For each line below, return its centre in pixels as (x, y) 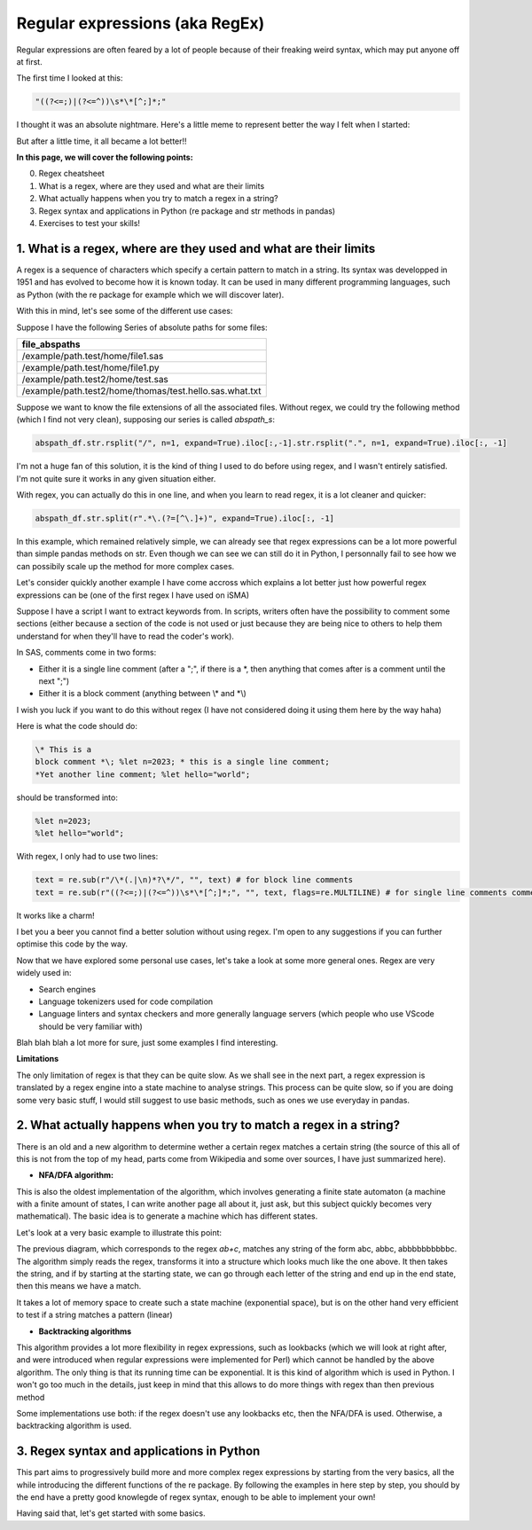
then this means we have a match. (79, 1286)
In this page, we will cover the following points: (105, 157)
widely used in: (44, 973)
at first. (30, 61)
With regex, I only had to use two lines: (87, 857)
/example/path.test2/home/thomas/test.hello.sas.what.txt (141, 390)
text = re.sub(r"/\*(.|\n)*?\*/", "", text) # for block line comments (194, 880)
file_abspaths (51, 344)
